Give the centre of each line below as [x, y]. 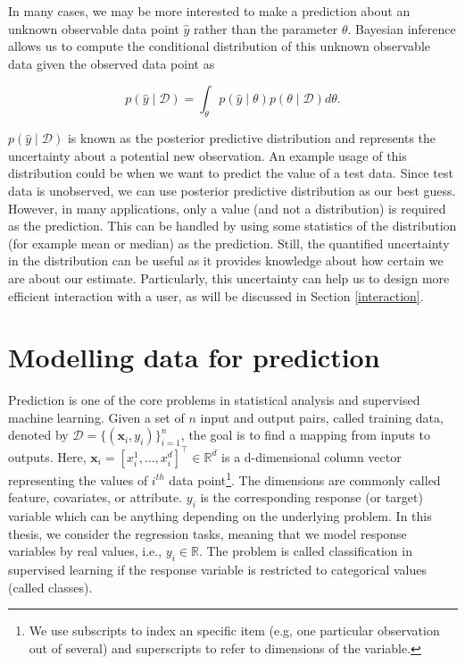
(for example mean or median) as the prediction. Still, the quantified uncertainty [229, 243]
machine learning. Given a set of [96, 417]
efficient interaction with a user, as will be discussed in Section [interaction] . [216, 295]
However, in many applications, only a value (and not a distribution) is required [227, 208]
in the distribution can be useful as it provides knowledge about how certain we [226, 261]
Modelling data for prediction [194, 357]
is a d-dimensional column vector [311, 456]
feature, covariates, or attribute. [95, 497]
